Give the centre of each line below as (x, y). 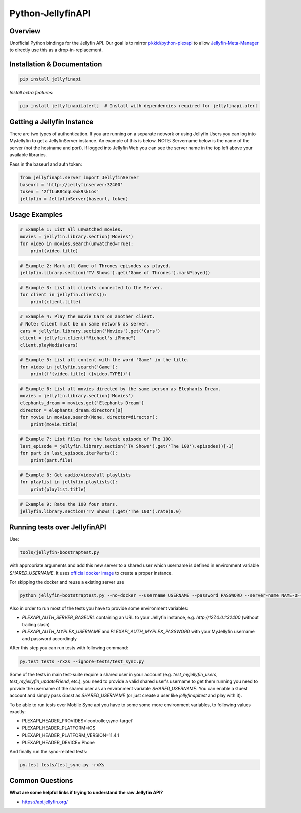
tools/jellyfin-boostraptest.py (60, 553)
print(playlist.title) (58, 489)
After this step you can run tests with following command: (69, 648)
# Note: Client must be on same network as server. (85, 324)
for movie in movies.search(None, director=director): (89, 417)
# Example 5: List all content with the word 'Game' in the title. (105, 360)
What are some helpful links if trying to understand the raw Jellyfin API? (86, 793)
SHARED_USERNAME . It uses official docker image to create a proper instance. (91, 573)
